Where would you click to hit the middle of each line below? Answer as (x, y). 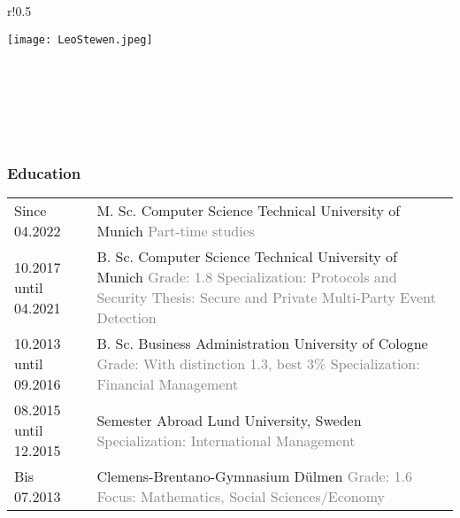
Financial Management (168, 384)
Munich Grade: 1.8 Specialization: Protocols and (247, 277)
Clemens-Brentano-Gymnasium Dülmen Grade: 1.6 (254, 476)
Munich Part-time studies (176, 231)
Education (44, 172)
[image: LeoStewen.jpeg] (80, 39)
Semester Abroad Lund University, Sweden (229, 420)
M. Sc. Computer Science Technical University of (249, 211)
